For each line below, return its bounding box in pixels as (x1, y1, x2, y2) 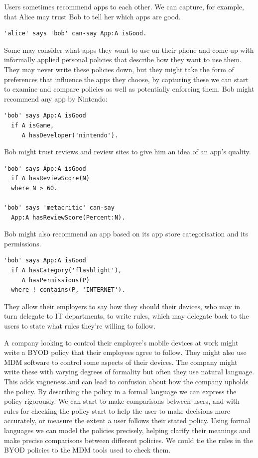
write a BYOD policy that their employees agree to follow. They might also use (4, 347, 247, 357)
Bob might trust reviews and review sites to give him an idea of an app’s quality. (4, 146, 251, 157)
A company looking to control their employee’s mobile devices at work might (4, 337, 239, 347)
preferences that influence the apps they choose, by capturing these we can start (4, 74, 249, 84)
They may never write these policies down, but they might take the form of (4, 64, 234, 74)
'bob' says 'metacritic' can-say (4, 204, 115, 212)
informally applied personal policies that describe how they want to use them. (4, 54, 242, 65)
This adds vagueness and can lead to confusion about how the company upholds (4, 376, 249, 386)
